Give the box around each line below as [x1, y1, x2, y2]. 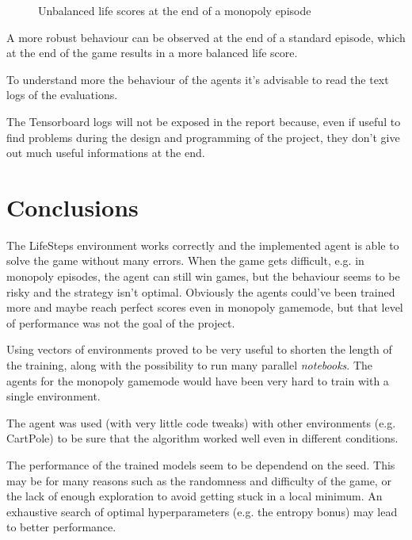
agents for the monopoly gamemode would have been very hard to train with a [6, 372, 389, 389]
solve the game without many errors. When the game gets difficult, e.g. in [6, 252, 364, 269]
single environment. [6, 388, 101, 404]
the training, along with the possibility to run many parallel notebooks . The [6, 357, 372, 373]
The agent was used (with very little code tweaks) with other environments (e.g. [6, 414, 396, 431]
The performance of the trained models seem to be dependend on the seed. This [6, 457, 395, 473]
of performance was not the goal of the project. [6, 314, 235, 331]
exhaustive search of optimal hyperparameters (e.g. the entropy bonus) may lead [6, 503, 398, 519]
